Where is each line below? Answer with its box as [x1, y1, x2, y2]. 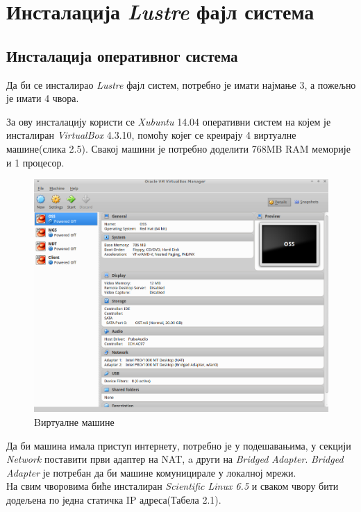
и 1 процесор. [6, 155, 65, 169]
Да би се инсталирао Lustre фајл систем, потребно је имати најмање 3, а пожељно [6, 77, 356, 92]
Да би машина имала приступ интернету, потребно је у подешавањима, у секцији [6, 438, 351, 452]
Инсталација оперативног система [6, 44, 238, 66]
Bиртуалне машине [34, 414, 115, 429]
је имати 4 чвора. [6, 91, 79, 105]
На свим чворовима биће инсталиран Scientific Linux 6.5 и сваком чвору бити [6, 479, 339, 493]
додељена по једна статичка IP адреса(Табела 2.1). [6, 492, 221, 506]
